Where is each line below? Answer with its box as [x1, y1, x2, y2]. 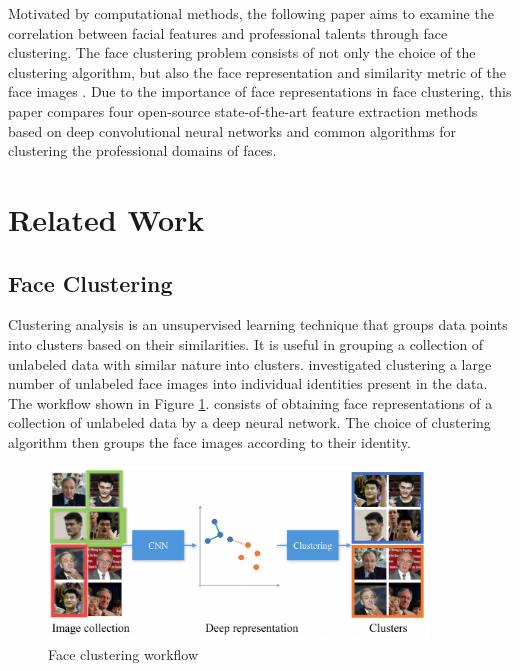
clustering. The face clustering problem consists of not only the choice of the [8, 42, 476, 63]
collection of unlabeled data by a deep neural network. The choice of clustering [8, 412, 491, 433]
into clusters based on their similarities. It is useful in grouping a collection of [8, 333, 484, 354]
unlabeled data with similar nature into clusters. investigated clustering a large [8, 353, 492, 374]
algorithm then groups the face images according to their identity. [8, 431, 411, 452]
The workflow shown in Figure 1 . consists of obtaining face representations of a [8, 392, 493, 413]
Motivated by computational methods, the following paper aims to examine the [8, 3, 494, 23]
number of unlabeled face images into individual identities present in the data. [8, 373, 488, 394]
